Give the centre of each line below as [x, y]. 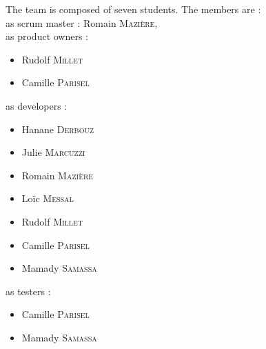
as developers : [37, 105]
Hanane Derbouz [58, 129]
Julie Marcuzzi [53, 152]
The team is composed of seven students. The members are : [133, 9]
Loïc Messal [48, 198]
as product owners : [47, 36]
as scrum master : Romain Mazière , [82, 22]
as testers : [28, 291]
